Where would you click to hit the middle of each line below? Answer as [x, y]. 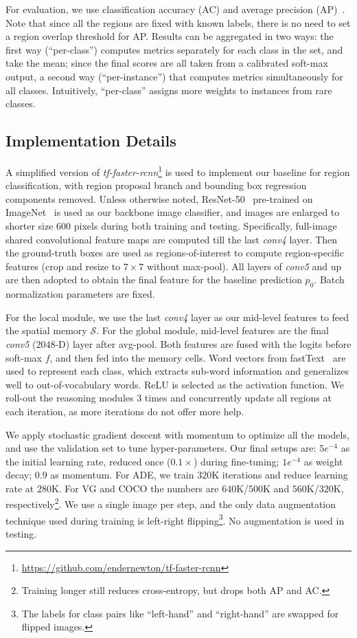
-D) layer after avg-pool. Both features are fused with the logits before [203, 343]
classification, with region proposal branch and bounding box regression [156, 185]
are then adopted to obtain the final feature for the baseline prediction [154, 279]
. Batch [329, 279]
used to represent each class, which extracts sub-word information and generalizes [177, 371]
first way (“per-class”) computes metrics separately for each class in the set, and [174, 49]
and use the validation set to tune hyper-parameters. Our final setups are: [161, 448]
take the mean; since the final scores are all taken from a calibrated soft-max [167, 63]
